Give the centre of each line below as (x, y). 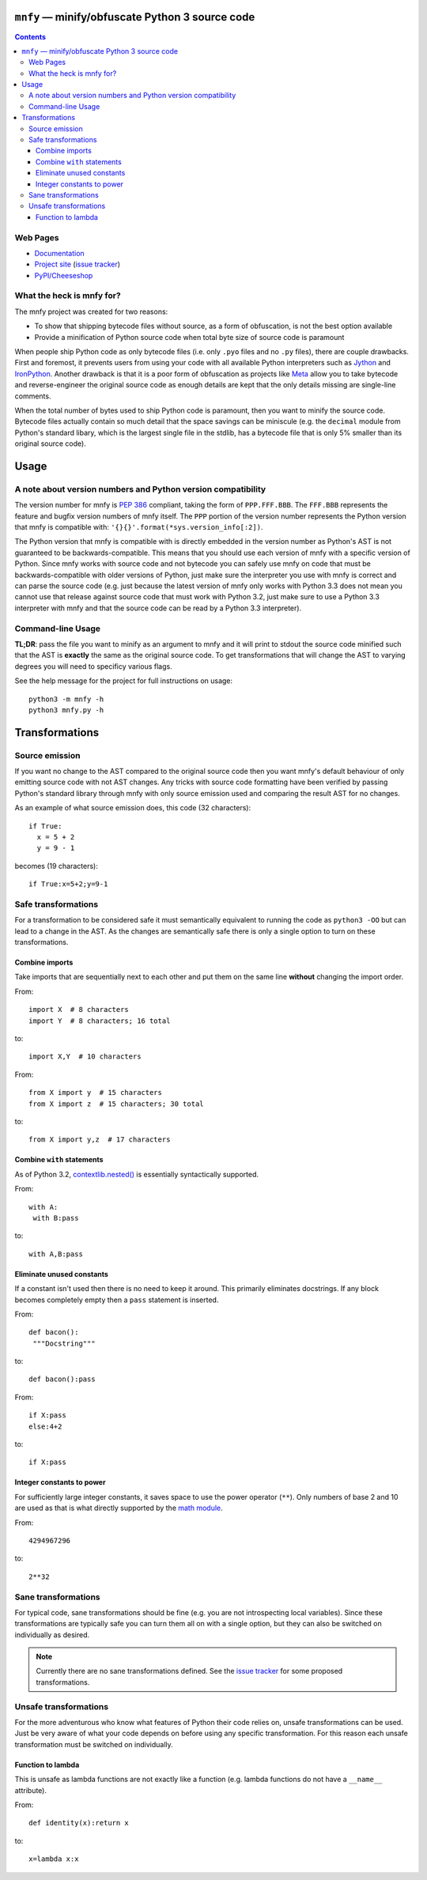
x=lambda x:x (54, 1859)
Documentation (59, 253)
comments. (33, 396)
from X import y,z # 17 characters (100, 1140)
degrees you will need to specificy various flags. (94, 666)
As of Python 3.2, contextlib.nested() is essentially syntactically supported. (137, 1174)
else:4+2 (45, 1426)
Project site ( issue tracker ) (77, 264)
